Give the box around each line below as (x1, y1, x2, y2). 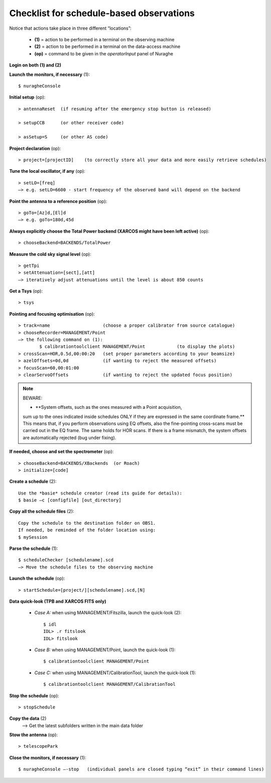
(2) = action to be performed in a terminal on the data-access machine (34, 43, 181, 50)
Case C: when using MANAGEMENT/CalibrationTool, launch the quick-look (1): (34, 670, 197, 676)
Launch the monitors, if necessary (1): (9, 71, 90, 78)
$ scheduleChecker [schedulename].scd (18, 557, 114, 563)
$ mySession (18, 534, 48, 540)
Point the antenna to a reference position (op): (9, 198, 107, 204)
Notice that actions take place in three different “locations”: (9, 25, 131, 31)
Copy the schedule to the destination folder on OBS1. (18, 520, 156, 526)
